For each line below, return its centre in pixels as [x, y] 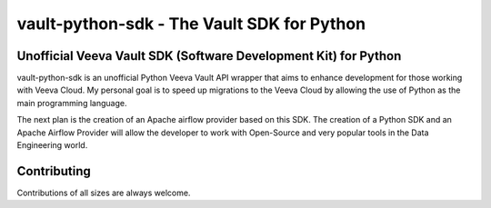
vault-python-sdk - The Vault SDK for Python [191, 24]
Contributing [54, 171]
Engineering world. [52, 145]
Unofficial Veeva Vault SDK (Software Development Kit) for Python [209, 56]
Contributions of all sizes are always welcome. [104, 193]
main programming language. [72, 103]
